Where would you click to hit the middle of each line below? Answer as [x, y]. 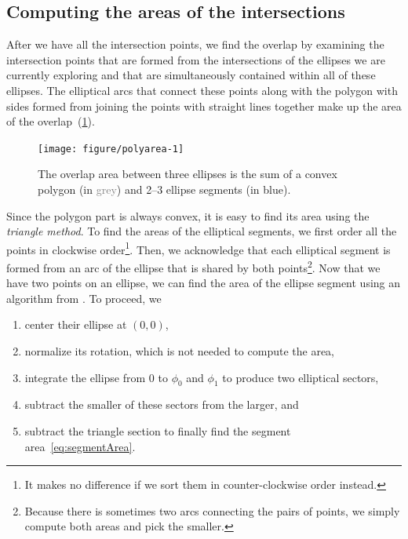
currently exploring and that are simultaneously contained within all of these [191, 75]
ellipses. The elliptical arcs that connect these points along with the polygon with [202, 90]
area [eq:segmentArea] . [80, 446]
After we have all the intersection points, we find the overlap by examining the [195, 44]
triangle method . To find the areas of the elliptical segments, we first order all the [202, 231]
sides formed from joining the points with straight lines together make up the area [204, 106]
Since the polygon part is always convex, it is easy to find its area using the [188, 215]
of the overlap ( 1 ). [51, 121]
